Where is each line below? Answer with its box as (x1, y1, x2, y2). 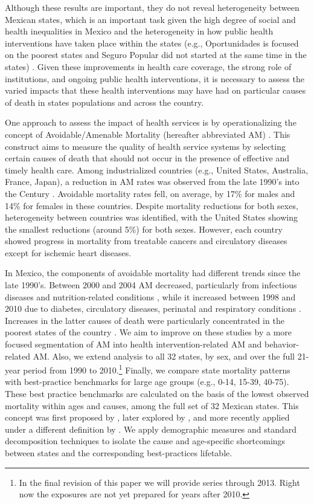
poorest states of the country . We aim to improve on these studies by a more (5, 326, 292, 338)
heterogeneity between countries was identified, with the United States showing (5, 211, 298, 224)
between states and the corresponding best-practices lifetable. (5, 447, 232, 459)
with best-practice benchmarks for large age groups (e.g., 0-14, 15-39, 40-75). (5, 375, 289, 388)
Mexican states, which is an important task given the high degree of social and (5, 13, 296, 25)
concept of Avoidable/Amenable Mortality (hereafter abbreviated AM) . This (5, 128, 290, 140)
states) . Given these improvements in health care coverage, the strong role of (5, 60, 292, 73)
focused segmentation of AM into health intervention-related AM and (5, 338, 262, 351)
